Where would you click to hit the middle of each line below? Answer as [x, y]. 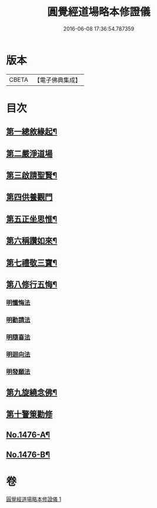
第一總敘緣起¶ [32, 132]
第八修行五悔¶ [32, 285]
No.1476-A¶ [28, 435]
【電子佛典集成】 [57, 80]
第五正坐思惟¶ [32, 219]
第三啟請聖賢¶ [32, 176]
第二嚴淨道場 [29, 153]
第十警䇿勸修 [29, 414]
